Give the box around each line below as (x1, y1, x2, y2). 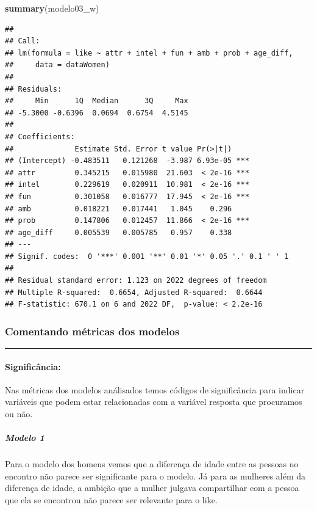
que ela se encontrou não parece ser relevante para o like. (5, 493, 218, 506)
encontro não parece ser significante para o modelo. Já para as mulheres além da (5, 469, 306, 482)
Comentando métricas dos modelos (5, 323, 180, 338)
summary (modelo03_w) (5, 2, 99, 14)
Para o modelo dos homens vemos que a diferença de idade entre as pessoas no (5, 457, 299, 470)
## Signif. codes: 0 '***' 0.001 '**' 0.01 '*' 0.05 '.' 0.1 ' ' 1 (5, 252, 289, 261)
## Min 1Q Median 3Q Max (5, 97, 188, 106)
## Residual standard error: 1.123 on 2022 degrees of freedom (5, 276, 267, 285)
